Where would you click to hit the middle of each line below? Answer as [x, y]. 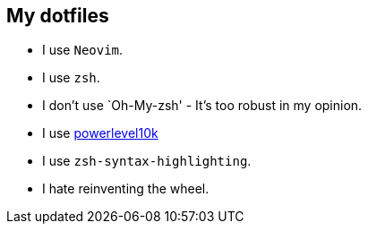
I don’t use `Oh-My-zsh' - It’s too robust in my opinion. [202, 106]
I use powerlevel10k [100, 133]
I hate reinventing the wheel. [126, 189]
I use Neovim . [83, 50]
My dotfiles [58, 16]
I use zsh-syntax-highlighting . [147, 161]
